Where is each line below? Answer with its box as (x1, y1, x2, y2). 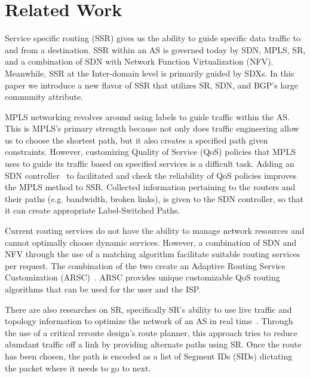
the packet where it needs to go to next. (5, 361, 151, 374)
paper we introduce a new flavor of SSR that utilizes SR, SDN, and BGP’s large (5, 78, 299, 91)
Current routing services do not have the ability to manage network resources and (5, 224, 305, 237)
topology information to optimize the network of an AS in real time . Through (5, 315, 293, 327)
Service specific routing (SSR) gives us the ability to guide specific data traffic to (5, 32, 300, 44)
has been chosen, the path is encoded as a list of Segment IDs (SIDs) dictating (5, 349, 293, 362)
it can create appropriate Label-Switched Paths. (5, 204, 180, 217)
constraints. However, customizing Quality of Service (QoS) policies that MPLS (5, 145, 296, 158)
